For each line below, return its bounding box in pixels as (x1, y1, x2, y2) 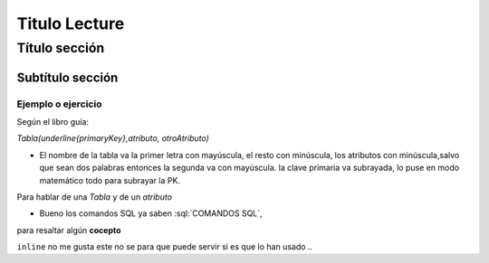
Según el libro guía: (16, 116, 90, 127)
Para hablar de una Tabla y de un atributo (16, 191, 172, 202)
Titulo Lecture (16, 14, 125, 33)
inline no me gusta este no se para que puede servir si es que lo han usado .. (16, 241, 312, 252)
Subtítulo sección (16, 70, 119, 85)
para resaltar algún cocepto (16, 224, 121, 235)
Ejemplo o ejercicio (16, 98, 102, 110)
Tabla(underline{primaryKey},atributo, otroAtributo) (16, 133, 210, 144)
